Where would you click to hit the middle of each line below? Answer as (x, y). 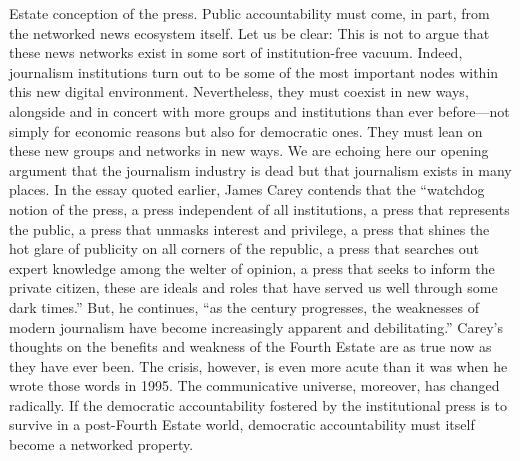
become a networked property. (101, 444)
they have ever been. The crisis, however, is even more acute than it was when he (258, 365)
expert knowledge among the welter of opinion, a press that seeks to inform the (252, 267)
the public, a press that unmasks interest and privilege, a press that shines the (249, 228)
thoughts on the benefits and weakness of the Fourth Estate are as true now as (250, 346)
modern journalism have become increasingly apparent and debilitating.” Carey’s (256, 326)
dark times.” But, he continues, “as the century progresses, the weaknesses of (244, 306)
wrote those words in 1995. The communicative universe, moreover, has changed (254, 385)
